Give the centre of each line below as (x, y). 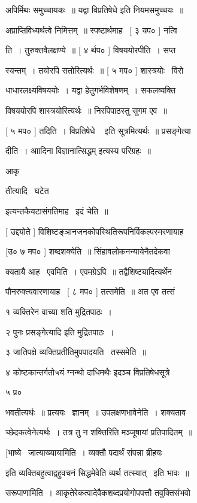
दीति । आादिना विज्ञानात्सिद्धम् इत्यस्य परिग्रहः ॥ (78, 151)
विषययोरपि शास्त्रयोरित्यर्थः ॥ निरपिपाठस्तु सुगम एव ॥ (86, 110)
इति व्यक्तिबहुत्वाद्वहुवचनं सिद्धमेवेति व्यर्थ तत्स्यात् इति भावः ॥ (97, 472)
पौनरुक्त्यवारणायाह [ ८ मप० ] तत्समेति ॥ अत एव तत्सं (90, 291)
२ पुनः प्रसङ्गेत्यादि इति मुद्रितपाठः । (60, 331)
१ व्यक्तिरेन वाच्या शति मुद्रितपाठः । (59, 311)
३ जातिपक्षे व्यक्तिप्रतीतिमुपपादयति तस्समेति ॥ (76, 352)
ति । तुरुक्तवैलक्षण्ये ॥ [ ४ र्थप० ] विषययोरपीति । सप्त (91, 50)
